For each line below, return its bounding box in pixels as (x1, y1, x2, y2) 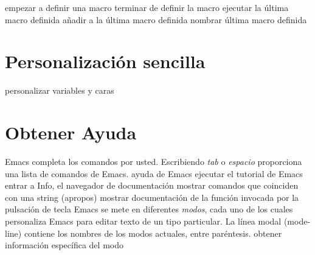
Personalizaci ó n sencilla (5, 49, 206, 74)
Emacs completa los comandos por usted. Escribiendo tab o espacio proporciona (5, 155, 302, 168)
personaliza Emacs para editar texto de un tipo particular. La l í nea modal (5, 215, 282, 227)
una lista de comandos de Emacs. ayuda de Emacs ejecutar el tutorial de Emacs (5, 167, 303, 180)
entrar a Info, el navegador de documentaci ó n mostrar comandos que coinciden (5, 179, 299, 192)
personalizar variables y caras (5, 84, 114, 97)
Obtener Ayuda (5, 120, 137, 145)
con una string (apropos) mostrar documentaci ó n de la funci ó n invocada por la (5, 190, 299, 203)
